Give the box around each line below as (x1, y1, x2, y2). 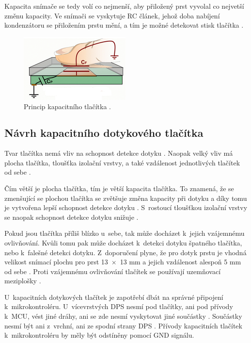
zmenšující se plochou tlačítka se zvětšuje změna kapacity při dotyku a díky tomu (4, 193, 247, 203)
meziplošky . (4, 276, 41, 286)
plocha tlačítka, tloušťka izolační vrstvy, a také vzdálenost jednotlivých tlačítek (4, 157, 240, 167)
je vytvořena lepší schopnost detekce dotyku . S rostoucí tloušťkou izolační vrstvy (4, 202, 248, 212)
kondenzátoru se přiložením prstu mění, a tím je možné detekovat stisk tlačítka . (4, 20, 244, 30)
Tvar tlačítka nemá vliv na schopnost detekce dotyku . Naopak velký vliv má (4, 148, 233, 158)
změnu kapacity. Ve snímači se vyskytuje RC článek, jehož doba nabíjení (4, 10, 220, 20)
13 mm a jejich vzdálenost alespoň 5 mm (120, 257, 241, 267)
